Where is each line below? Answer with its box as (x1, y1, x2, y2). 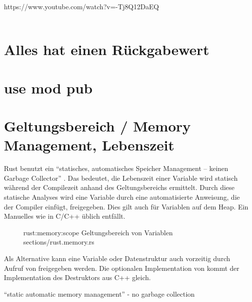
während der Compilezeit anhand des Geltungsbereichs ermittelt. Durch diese (4, 182, 235, 192)
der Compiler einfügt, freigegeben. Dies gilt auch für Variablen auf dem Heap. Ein (4, 201, 249, 211)
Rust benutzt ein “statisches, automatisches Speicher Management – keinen (4, 163, 229, 173)
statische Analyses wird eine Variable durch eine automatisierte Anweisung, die (4, 192, 240, 202)
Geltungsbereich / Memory (4, 116, 191, 136)
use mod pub (4, 77, 93, 97)
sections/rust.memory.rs (23, 237, 94, 247)
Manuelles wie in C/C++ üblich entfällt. (4, 211, 126, 221)
